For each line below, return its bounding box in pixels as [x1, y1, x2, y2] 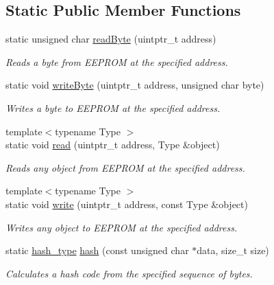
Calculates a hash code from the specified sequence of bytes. [5, 266, 253, 280]
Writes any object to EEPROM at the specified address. [5, 220, 238, 234]
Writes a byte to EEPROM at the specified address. [5, 100, 221, 115]
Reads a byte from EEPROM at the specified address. [5, 54, 228, 69]
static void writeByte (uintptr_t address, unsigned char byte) [5, 78, 264, 92]
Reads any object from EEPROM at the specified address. [5, 160, 245, 174]
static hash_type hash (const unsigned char [5, 243, 189, 258]
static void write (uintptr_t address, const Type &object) [5, 196, 248, 211]
